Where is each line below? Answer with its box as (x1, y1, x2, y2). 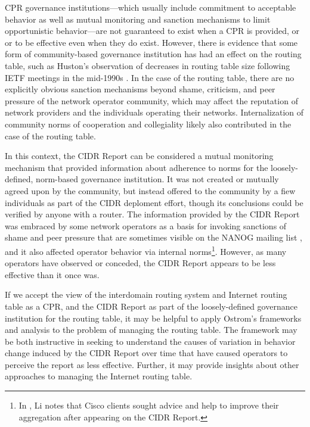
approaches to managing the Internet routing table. (5, 370, 193, 382)
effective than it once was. (5, 268, 100, 280)
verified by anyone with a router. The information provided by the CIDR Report (5, 208, 300, 220)
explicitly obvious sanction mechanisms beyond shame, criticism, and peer (5, 83, 275, 95)
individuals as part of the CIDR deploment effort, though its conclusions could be (5, 196, 303, 208)
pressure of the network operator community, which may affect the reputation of (5, 94, 298, 107)
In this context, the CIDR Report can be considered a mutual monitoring (5, 149, 274, 162)
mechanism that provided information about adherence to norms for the (5, 161, 268, 173)
